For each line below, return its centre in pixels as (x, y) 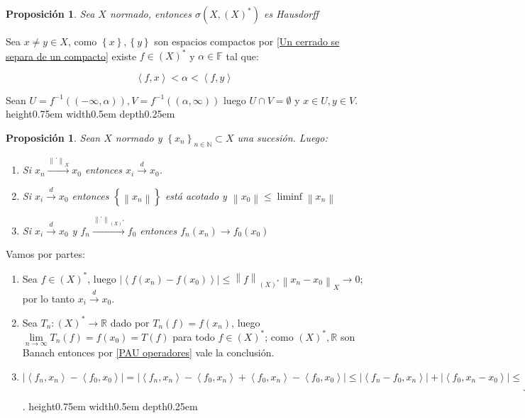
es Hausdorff (291, 13)
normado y (139, 137)
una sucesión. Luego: (282, 137)
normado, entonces (150, 13)
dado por (130, 322)
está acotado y (196, 195)
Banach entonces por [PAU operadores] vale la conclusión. (148, 352)
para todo (194, 336)
